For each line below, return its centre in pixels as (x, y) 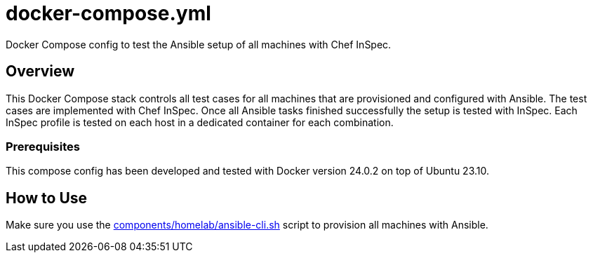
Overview (40, 72)
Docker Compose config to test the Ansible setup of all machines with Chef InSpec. (199, 44)
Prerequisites (43, 146)
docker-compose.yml (108, 13)
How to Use (47, 198)
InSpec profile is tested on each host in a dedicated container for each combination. (200, 122)
